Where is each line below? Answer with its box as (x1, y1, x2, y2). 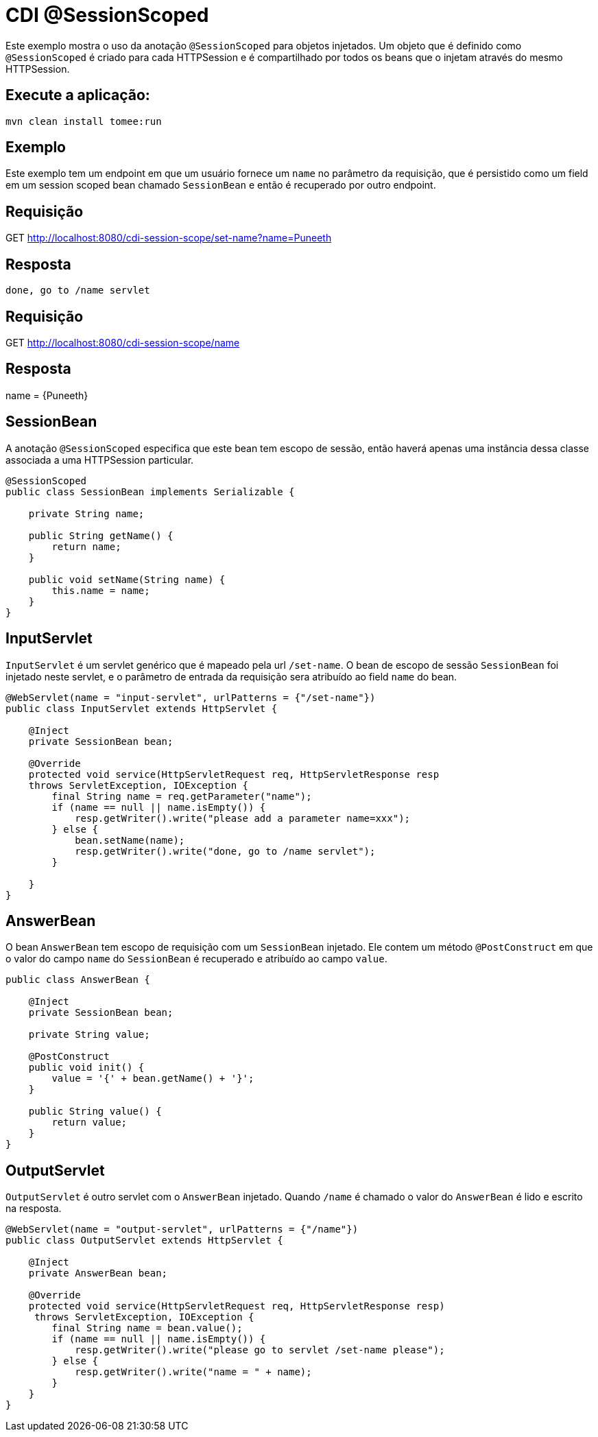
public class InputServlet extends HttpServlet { (5, 702, 278, 714)
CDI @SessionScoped (5, 3, 209, 27)
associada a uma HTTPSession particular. (5, 453, 194, 466)
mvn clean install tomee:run (5, 115, 162, 127)
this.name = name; (51, 584, 150, 596)
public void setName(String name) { (28, 573, 226, 585)
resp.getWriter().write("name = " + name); (75, 1366, 312, 1378)
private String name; (28, 508, 145, 519)
